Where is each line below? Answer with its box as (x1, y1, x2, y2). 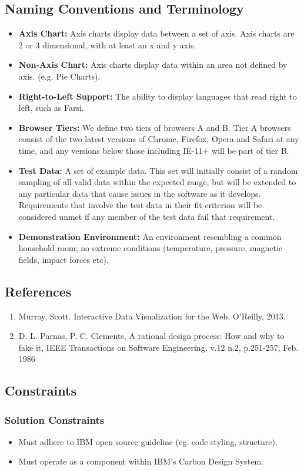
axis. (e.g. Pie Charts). (18, 70, 101, 82)
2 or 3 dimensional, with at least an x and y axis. (18, 38, 196, 51)
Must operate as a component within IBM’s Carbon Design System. (18, 455, 263, 467)
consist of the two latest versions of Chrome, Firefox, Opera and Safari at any (18, 133, 299, 145)
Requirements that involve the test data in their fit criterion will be (18, 199, 262, 211)
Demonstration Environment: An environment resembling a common (18, 230, 282, 242)
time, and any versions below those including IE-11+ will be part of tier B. (18, 144, 289, 156)
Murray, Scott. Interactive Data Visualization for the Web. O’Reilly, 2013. (18, 309, 286, 322)
